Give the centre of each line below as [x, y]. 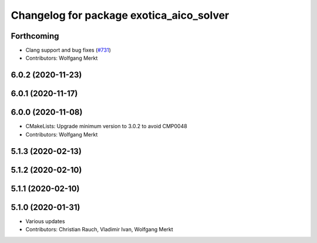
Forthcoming [35, 36]
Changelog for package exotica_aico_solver [120, 15]
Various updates [45, 221]
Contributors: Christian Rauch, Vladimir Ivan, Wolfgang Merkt [99, 230]
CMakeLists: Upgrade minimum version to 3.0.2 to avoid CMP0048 [106, 126]
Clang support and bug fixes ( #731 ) [68, 50]
